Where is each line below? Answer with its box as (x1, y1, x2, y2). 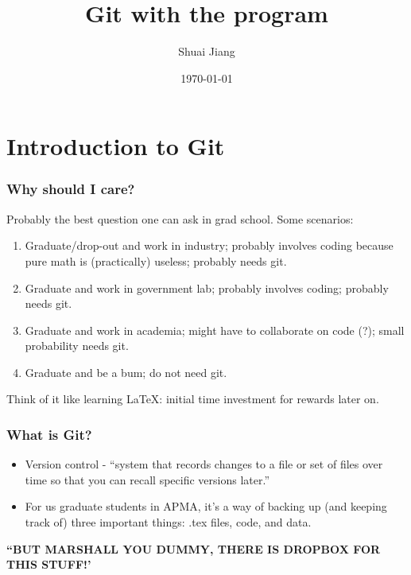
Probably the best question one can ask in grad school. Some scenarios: (6, 210, 354, 227)
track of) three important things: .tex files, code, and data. (25, 514, 312, 530)
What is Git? (6, 424, 92, 444)
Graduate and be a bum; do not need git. (25, 363, 227, 380)
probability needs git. (25, 337, 129, 354)
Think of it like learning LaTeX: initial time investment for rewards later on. (6, 390, 379, 407)
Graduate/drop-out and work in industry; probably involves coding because (25, 237, 394, 254)
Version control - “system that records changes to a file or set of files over (25, 456, 383, 472)
